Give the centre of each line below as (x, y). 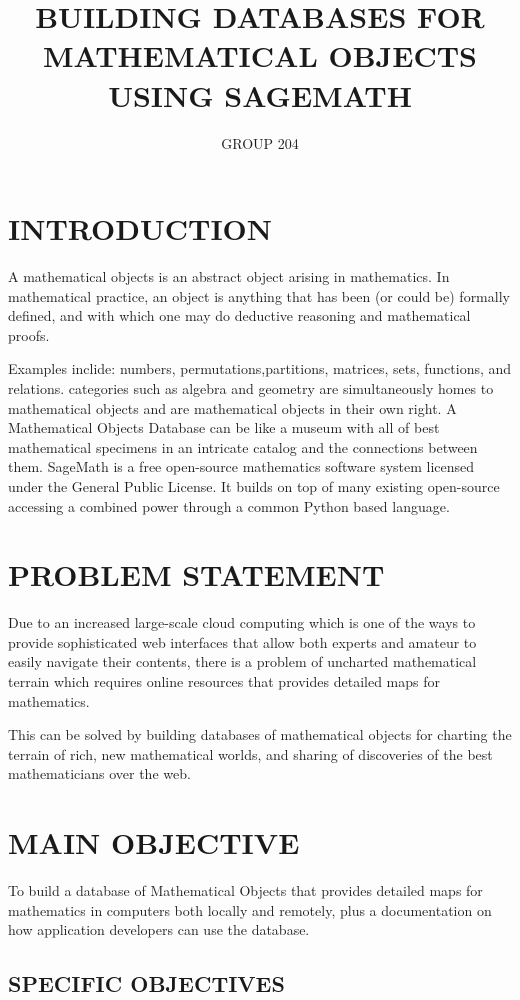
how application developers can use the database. (159, 929)
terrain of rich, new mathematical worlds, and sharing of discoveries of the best (250, 753)
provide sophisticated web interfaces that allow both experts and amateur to (242, 641)
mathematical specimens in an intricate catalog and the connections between (243, 446)
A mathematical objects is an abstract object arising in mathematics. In (229, 276)
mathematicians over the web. (99, 773)
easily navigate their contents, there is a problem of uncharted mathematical (242, 661)
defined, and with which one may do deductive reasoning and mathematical (239, 315)
